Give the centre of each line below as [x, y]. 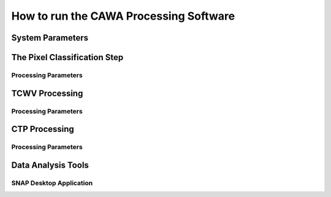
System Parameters [50, 38]
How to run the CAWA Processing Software [123, 16]
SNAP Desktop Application [52, 183]
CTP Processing [43, 129]
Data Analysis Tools [50, 165]
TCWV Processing [47, 93]
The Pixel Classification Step [67, 57]
